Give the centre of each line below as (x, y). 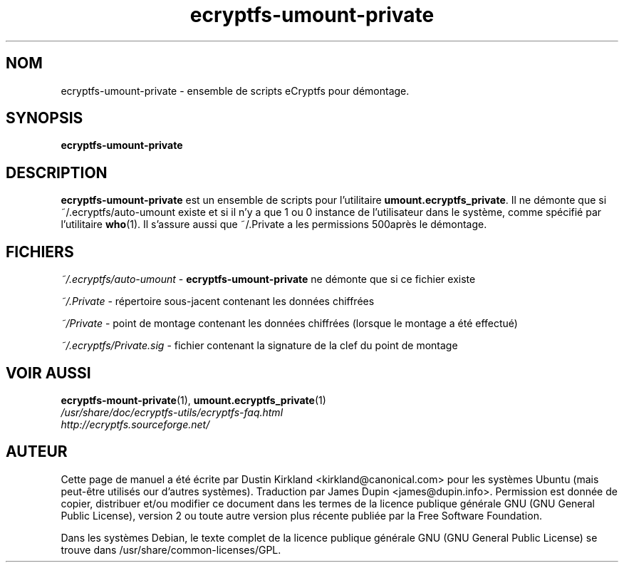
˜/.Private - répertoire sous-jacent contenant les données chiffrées (218, 301)
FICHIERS (40, 252)
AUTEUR (37, 452)
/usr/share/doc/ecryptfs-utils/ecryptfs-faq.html (172, 412)
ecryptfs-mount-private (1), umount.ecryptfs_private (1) (193, 400)
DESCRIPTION (57, 172)
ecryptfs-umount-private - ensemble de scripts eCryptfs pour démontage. (235, 91)
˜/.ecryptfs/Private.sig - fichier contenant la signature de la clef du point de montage (259, 346)
